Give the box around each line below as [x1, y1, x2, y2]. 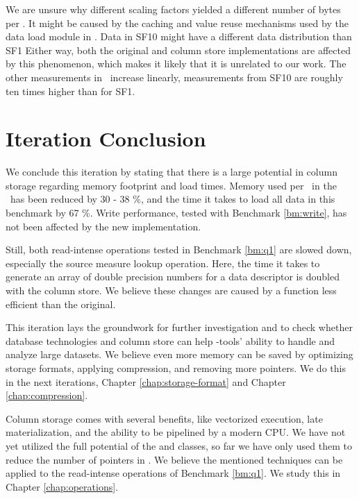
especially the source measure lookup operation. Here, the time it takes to [6, 255, 320, 270]
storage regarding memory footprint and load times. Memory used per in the [6, 178, 337, 192]
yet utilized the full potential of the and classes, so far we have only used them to [6, 438, 352, 453]
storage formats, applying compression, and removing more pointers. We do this [6, 361, 346, 375]
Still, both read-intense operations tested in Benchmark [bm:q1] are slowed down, [6, 242, 352, 257]
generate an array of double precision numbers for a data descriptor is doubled [6, 269, 340, 284]
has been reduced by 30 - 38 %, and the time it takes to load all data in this [10, 192, 335, 206]
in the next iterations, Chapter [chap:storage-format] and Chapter [6, 374, 286, 389]
